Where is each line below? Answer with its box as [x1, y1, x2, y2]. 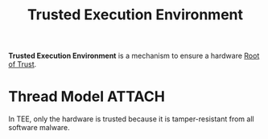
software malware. [8, 123, 70, 133]
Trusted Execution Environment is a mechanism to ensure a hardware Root [8, 51, 260, 61]
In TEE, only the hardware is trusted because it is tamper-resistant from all [8, 114, 255, 124]
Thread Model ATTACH [8, 88, 165, 106]
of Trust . [8, 59, 37, 69]
